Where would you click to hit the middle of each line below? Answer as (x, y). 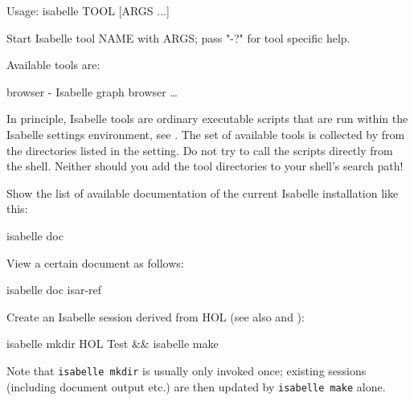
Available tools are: (53, 65)
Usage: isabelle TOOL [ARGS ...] (88, 10)
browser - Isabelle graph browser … (92, 91)
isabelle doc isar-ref (54, 290)
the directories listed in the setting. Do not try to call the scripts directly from (200, 150)
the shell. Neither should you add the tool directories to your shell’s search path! (205, 166)
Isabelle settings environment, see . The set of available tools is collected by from (206, 134)
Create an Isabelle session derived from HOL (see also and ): (156, 316)
